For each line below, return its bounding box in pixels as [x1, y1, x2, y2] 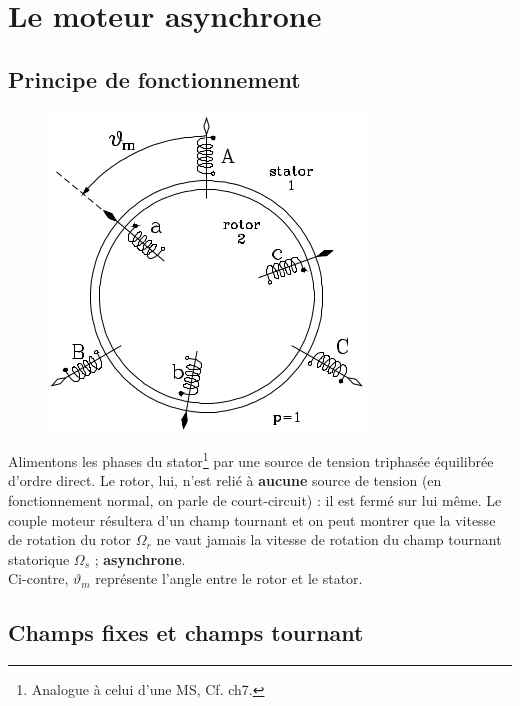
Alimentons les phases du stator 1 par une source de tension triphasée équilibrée [8, 448, 494, 471]
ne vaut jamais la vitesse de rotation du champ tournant [156, 529, 502, 550]
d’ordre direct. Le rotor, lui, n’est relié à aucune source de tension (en [8, 470, 442, 491]
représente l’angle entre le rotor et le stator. [95, 568, 363, 589]
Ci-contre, [8, 568, 69, 589]
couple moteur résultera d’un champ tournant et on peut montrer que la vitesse [8, 509, 496, 530]
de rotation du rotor [8, 529, 132, 550]
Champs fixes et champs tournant [8, 617, 364, 648]
